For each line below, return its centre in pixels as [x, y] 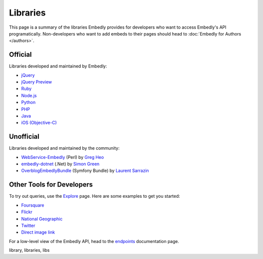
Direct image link [38, 232]
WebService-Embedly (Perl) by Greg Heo [63, 157]
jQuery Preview [37, 82]
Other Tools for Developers [51, 185]
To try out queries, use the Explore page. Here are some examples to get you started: [94, 196]
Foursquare [33, 205]
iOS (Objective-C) [39, 123]
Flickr [27, 212]
